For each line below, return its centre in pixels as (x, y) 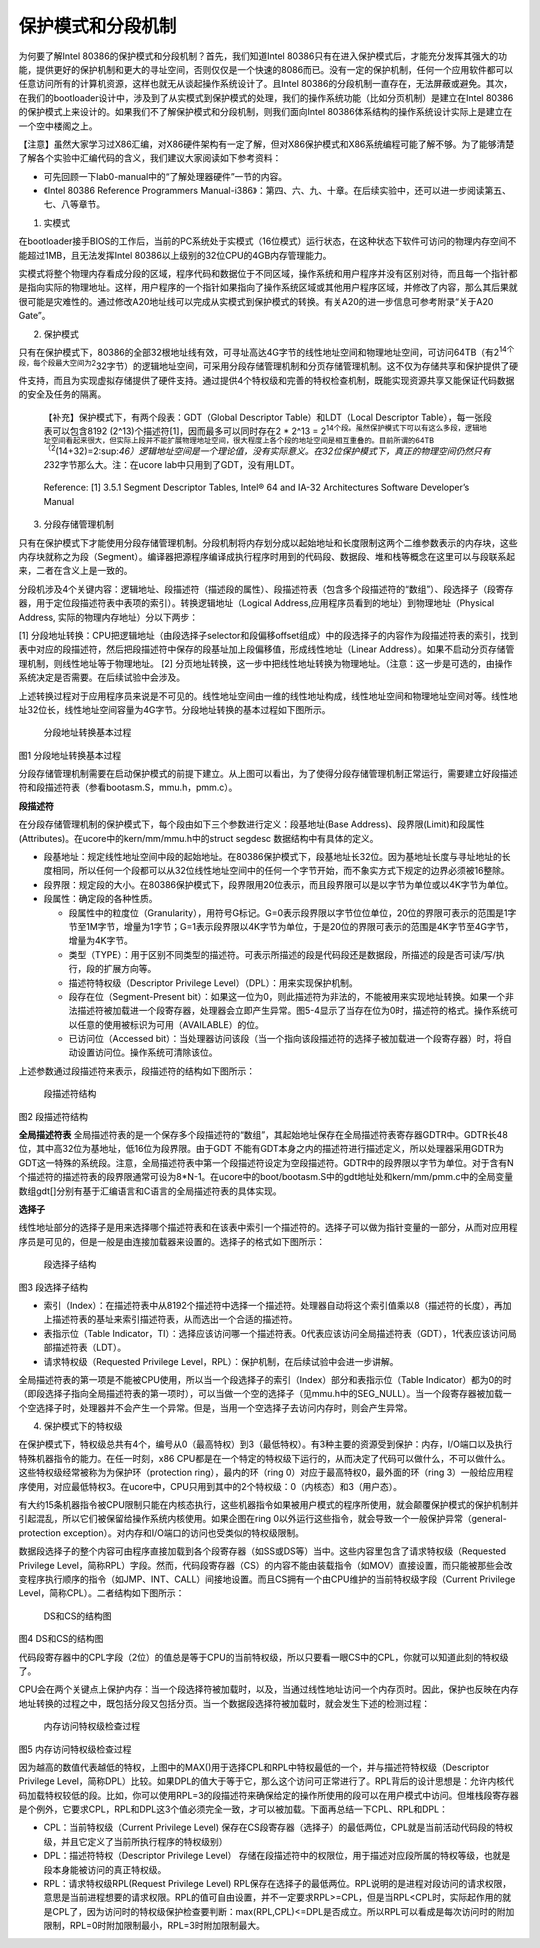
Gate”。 (34, 316)
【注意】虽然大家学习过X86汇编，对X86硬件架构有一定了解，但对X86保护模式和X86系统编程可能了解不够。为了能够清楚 (266, 144)
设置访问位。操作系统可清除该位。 (147, 1052)
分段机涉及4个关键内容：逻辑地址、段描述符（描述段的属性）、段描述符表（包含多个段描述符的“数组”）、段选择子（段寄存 (266, 589)
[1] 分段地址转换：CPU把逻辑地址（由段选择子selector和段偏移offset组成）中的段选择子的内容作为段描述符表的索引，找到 (268, 635)
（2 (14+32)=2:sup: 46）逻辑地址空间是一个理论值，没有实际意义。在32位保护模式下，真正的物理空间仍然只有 (267, 450)
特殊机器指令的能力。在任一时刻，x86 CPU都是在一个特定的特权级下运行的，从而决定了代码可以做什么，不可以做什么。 (264, 1458)
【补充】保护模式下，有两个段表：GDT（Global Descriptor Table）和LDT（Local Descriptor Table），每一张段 (267, 417)
